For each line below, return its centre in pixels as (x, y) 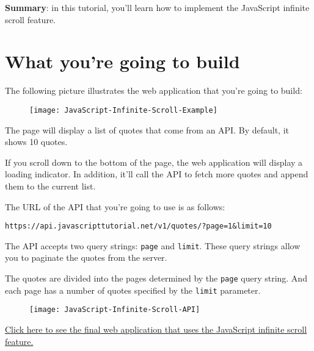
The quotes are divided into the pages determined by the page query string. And (156, 278)
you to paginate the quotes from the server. (86, 257)
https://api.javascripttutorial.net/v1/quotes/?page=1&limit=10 (138, 226)
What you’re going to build (122, 61)
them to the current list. (50, 186)
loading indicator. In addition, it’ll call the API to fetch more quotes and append (157, 174)
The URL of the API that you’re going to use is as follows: (115, 206)
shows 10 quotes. (36, 142)
